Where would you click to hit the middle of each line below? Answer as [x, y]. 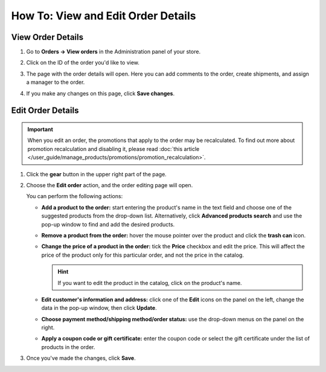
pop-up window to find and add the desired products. [108, 224]
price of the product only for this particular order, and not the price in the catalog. [143, 255]
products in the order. [68, 347]
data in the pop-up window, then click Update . [99, 308]
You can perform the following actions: [75, 196]
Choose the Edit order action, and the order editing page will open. [110, 185]
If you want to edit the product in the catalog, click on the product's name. [150, 283]
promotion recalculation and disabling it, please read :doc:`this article [113, 149]
